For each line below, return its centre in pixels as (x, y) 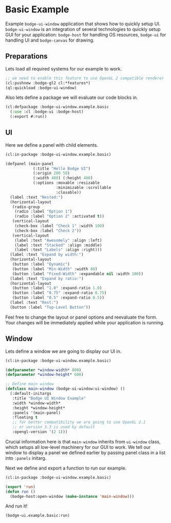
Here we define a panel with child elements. (52, 145)
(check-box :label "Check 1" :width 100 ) (59, 226)
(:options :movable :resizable (66, 183)
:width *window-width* (36, 403)
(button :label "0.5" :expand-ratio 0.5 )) (58, 298)
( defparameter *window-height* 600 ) (44, 375)
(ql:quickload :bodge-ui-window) (41, 88)
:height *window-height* (39, 408)
